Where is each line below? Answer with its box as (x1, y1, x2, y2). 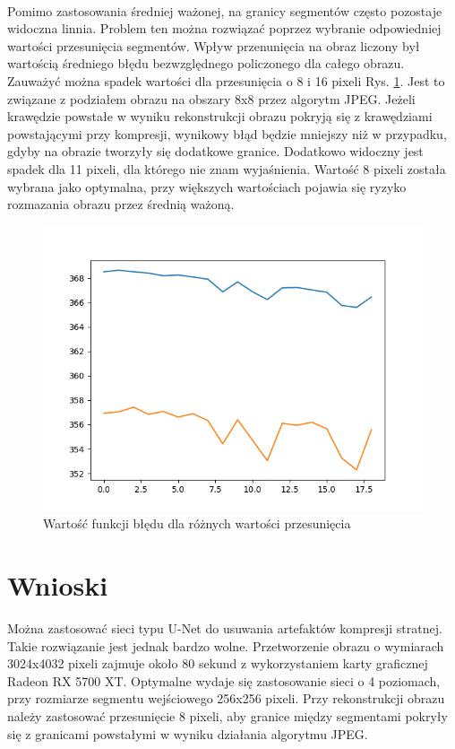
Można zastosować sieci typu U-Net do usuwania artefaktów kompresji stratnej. (7, 619, 442, 638)
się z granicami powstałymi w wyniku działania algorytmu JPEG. (7, 724, 368, 743)
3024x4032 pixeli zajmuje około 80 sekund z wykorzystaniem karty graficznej (7, 654, 428, 673)
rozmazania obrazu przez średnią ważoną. (7, 195, 235, 213)
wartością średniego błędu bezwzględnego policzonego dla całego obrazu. (7, 54, 405, 73)
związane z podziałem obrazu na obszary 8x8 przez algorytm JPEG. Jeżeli (7, 89, 416, 108)
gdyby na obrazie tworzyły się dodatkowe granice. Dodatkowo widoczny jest (7, 142, 424, 161)
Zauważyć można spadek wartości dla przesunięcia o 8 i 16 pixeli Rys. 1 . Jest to (7, 71, 445, 90)
